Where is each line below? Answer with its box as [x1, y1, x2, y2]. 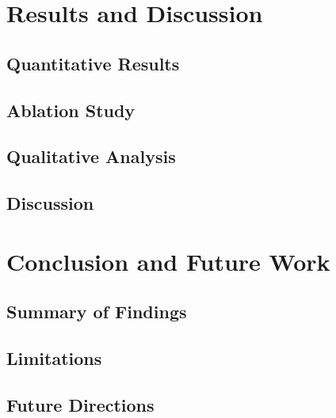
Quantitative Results [6, 51, 180, 75]
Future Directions [6, 392, 155, 416]
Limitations [6, 346, 102, 370]
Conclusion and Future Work [6, 245, 330, 277]
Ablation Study [6, 97, 136, 122]
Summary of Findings [6, 299, 187, 324]
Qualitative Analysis [6, 144, 176, 169]
